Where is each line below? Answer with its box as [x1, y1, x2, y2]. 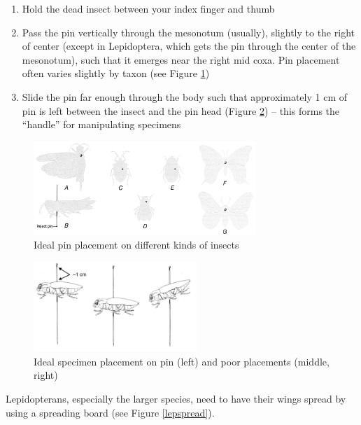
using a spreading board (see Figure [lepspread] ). [6, 405, 215, 419]
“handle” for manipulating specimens [22, 117, 181, 132]
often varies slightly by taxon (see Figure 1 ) [22, 66, 210, 81]
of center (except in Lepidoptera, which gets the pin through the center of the [22, 39, 356, 53]
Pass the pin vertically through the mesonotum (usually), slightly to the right [22, 25, 355, 39]
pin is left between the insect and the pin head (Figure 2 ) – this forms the [22, 103, 340, 118]
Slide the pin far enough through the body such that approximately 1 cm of [22, 89, 347, 104]
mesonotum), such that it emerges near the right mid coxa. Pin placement [22, 52, 340, 67]
